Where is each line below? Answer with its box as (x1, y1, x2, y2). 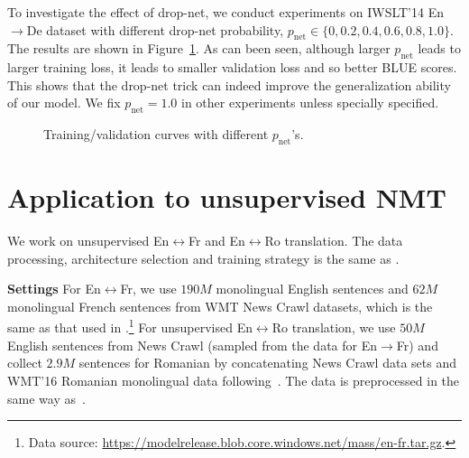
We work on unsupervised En (7, 231, 170, 250)
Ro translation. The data (264, 231, 403, 250)
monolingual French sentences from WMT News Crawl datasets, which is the (7, 296, 433, 315)
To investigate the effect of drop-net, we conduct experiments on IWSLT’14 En (7, 3, 444, 21)
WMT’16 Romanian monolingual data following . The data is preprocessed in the (7, 370, 460, 389)
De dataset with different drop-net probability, (26, 20, 284, 39)
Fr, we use (120, 279, 177, 298)
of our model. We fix (7, 93, 121, 112)
